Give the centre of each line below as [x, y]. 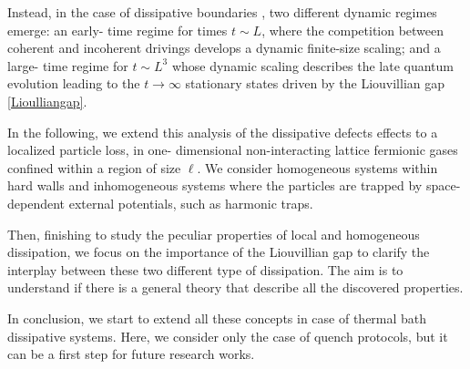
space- [443, 185]
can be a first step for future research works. [131, 354]
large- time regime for [68, 65]
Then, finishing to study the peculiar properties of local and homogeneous [214, 234]
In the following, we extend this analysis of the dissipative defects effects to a [223, 132]
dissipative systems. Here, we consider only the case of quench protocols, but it [228, 336]
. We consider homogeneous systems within [317, 167]
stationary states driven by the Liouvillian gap [315, 83]
